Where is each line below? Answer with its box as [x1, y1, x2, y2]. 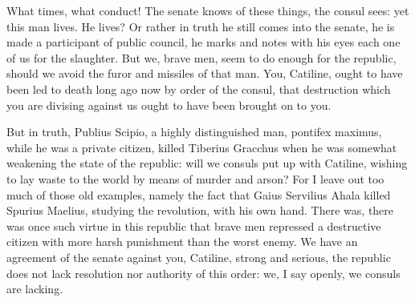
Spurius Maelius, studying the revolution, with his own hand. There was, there [6, 202, 394, 219]
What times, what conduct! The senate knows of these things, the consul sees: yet [6, 2, 409, 18]
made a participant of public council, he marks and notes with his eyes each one [6, 34, 401, 50]
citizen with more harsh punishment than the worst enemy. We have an [6, 233, 358, 250]
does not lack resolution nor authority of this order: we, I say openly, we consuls [6, 264, 401, 281]
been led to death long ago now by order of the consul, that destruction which [6, 80, 391, 97]
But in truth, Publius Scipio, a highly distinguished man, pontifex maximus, [6, 123, 382, 140]
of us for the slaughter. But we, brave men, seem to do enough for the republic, [6, 49, 397, 66]
